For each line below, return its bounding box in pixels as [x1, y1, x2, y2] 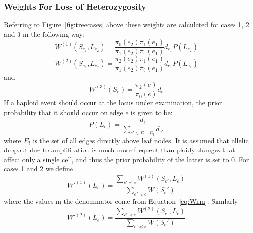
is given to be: [130, 107, 173, 117]
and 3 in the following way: [4, 29, 85, 39]
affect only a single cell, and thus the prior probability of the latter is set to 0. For [4, 154, 249, 164]
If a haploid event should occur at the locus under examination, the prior [4, 98, 222, 108]
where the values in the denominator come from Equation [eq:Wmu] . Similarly [4, 196, 238, 206]
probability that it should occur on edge [4, 107, 123, 117]
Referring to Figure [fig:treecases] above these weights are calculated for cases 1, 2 [4, 19, 249, 30]
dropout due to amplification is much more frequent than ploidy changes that [4, 145, 235, 155]
